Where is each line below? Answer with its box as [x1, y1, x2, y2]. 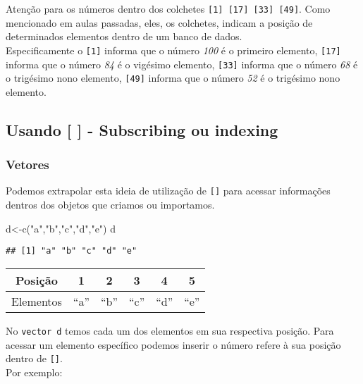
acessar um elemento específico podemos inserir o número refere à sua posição [6, 337, 341, 352]
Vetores [6, 156, 49, 173]
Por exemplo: [6, 364, 63, 379]
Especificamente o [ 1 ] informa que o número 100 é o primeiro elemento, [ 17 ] [6, 42, 341, 57]
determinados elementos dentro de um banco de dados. [6, 29, 242, 44]
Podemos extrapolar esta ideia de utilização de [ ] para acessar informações [6, 183, 331, 198]
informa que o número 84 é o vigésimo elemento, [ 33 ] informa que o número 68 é [6, 56, 358, 71]
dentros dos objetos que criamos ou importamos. [6, 197, 215, 212]
